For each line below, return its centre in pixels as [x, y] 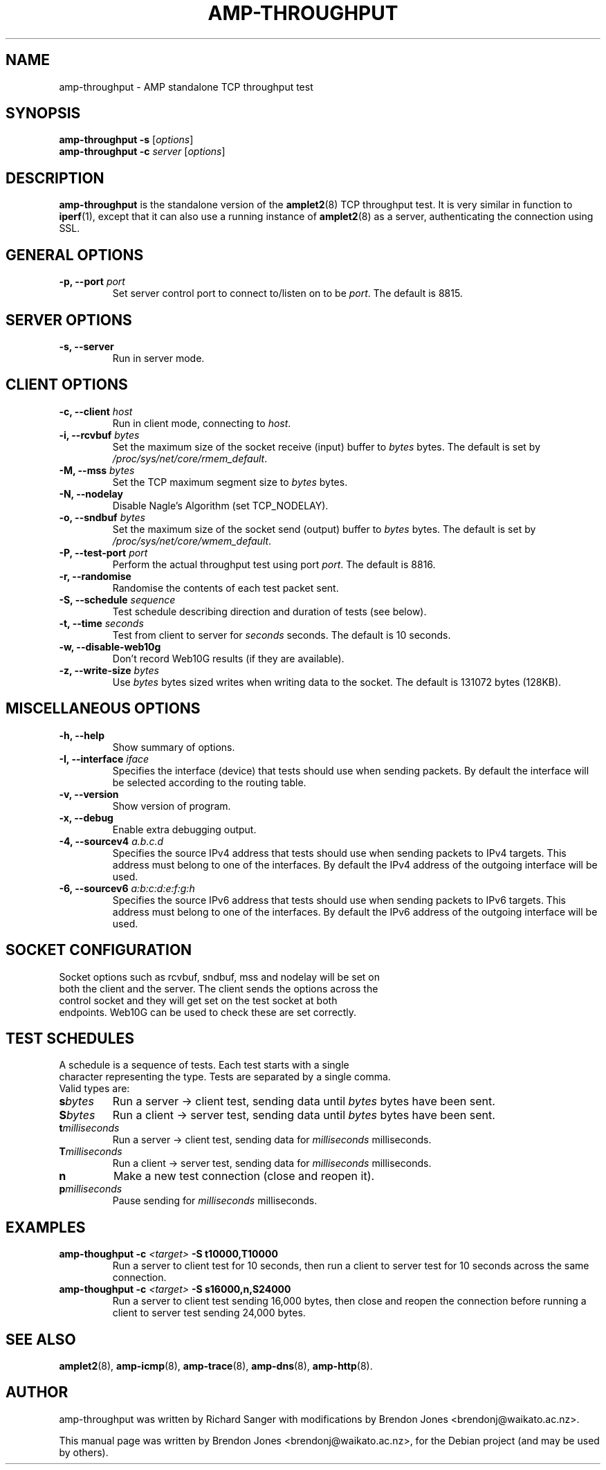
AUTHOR [37, 1392]
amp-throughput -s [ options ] [126, 140]
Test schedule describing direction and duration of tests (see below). [269, 611]
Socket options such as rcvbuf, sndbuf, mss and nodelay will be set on [220, 977]
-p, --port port [92, 282]
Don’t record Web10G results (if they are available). [228, 658]
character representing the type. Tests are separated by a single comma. [225, 1077]
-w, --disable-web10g [110, 646]
